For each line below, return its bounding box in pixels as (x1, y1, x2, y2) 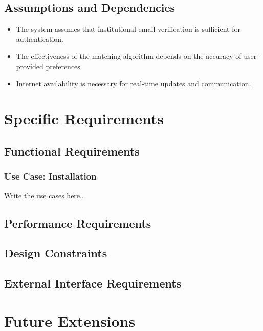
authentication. (16, 33, 63, 44)
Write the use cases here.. (4, 190, 84, 201)
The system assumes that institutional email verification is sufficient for (16, 24, 240, 34)
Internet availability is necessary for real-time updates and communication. (16, 78, 251, 89)
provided (16, 60, 43, 71)
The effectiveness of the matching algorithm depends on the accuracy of (16, 51, 242, 61)
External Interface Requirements (4, 275, 182, 291)
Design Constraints (4, 245, 107, 261)
